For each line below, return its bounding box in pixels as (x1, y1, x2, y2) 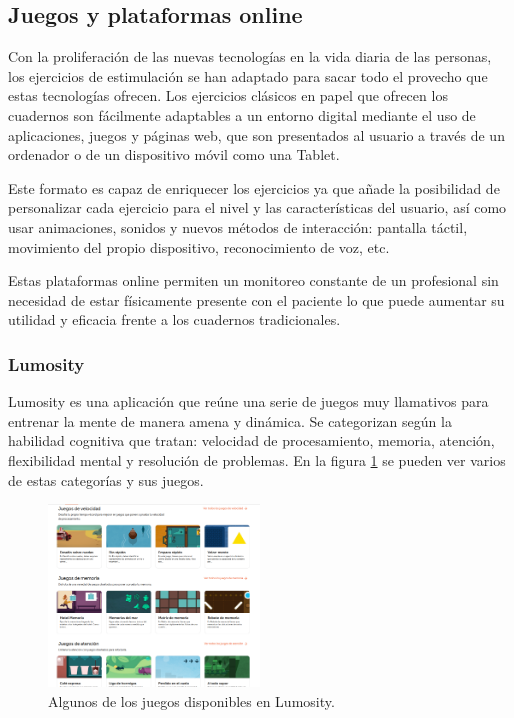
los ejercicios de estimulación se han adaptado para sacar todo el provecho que (8, 65, 488, 86)
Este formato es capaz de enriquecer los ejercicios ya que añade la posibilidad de (8, 177, 500, 198)
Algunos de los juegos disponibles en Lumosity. (48, 691, 335, 712)
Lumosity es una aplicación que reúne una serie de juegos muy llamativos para (8, 391, 489, 412)
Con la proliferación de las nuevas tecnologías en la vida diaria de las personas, (8, 46, 492, 67)
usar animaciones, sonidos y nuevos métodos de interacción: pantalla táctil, (8, 216, 468, 237)
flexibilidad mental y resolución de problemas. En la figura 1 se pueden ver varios (8, 449, 506, 470)
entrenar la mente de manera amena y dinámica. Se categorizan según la (8, 410, 452, 431)
